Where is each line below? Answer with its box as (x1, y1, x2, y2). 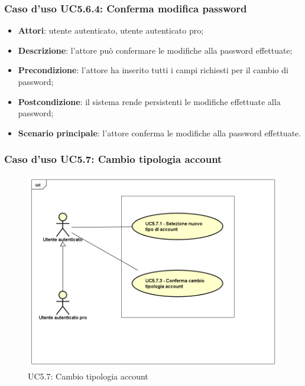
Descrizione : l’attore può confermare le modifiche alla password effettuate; (18, 44, 293, 56)
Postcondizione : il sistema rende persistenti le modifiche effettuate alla (18, 95, 281, 107)
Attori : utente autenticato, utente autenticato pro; (18, 24, 204, 37)
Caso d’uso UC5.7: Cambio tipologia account (4, 152, 222, 166)
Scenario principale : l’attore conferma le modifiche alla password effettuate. (18, 126, 301, 139)
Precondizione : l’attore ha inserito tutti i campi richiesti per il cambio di (18, 64, 288, 76)
